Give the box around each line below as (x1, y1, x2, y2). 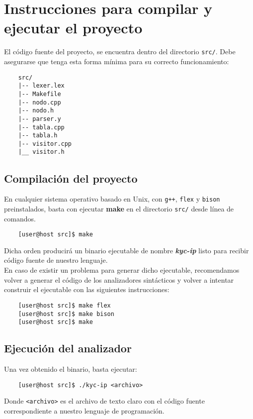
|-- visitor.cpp (18, 140, 72, 147)
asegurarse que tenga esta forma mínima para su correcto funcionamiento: (4, 56, 229, 66)
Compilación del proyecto (4, 170, 138, 186)
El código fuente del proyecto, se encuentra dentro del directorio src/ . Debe (4, 46, 236, 57)
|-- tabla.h (18, 132, 58, 139)
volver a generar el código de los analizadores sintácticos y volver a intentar (4, 274, 234, 285)
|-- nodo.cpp (18, 99, 61, 106)
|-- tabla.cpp (18, 123, 65, 131)
